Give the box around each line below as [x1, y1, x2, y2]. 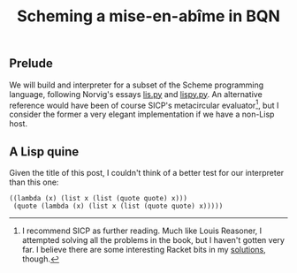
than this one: [9, 177, 59, 187]
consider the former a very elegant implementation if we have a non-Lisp [9, 109, 275, 120]
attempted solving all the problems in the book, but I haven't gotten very [21, 235, 286, 246]
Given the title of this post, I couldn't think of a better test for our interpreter [9, 168, 285, 178]
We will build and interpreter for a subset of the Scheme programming [9, 80, 264, 90]
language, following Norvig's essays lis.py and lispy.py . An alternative [9, 88, 263, 99]
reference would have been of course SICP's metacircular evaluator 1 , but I [9, 98, 279, 110]
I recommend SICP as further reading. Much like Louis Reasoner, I [21, 225, 263, 236]
